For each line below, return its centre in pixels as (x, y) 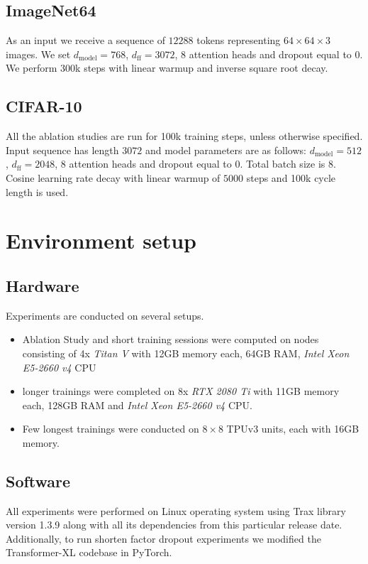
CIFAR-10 (44, 106)
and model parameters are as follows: (225, 150)
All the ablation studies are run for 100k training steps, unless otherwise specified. (184, 136)
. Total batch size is (283, 164)
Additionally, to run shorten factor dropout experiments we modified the (163, 538)
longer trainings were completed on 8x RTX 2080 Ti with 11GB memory (181, 391)
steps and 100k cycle (291, 177)
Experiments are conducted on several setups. (105, 315)
